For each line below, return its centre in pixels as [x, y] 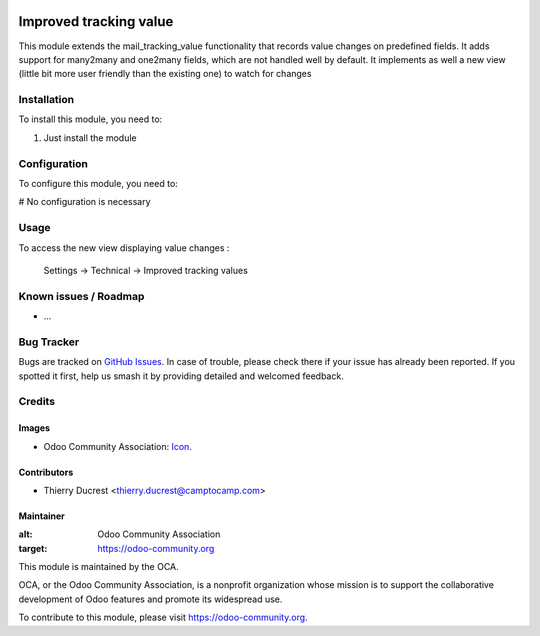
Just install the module [90, 137]
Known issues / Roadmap [81, 296]
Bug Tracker [49, 342]
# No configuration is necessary [84, 202]
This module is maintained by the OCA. [98, 567]
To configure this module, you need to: [98, 183]
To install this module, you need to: [90, 119]
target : [33, 548]
